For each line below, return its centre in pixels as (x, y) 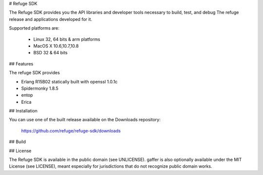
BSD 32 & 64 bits (50, 53)
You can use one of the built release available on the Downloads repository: (85, 120)
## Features (21, 64)
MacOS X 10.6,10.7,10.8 (56, 46)
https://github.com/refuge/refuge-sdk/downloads (71, 130)
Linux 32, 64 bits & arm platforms (67, 39)
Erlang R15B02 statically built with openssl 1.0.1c (69, 81)
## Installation (23, 111)
